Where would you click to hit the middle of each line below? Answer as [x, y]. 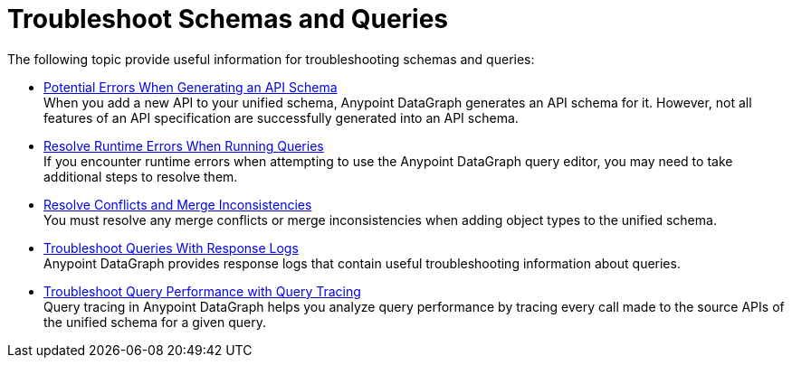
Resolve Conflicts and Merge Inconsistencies [178, 204]
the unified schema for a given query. [155, 322]
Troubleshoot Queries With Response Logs [171, 248]
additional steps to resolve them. [141, 176]
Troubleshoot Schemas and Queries [228, 19]
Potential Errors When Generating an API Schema [191, 87]
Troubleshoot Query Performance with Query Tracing [202, 291]
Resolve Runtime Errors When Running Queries [184, 145]
